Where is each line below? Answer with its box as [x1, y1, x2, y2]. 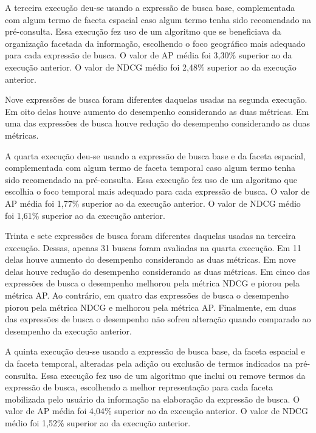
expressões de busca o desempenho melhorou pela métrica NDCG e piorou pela [5, 277, 300, 289]
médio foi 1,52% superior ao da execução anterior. [5, 417, 191, 429]
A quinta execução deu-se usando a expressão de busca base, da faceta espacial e [5, 345, 305, 358]
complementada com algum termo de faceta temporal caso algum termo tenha [5, 161, 296, 174]
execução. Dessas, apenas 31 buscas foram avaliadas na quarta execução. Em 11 [5, 241, 301, 254]
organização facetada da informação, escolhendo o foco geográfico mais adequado [5, 36, 306, 49]
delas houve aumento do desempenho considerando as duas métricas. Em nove [5, 253, 296, 266]
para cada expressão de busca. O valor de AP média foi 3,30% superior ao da [5, 49, 292, 61]
